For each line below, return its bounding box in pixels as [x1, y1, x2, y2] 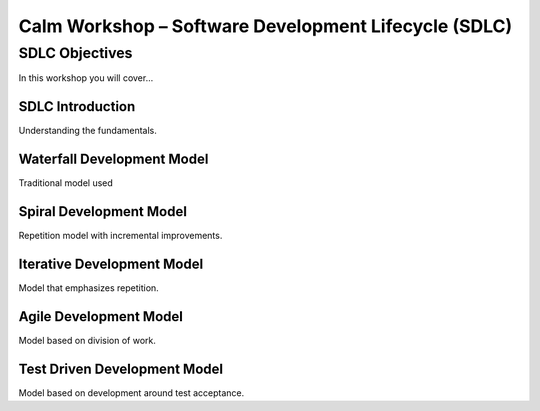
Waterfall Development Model [18, 151, 209, 168]
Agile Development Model [18, 308, 184, 325]
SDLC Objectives [18, 44, 133, 62]
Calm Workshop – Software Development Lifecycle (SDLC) [18, 15, 513, 37]
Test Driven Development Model [18, 360, 224, 377]
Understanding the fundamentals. [18, 125, 157, 137]
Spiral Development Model [18, 203, 187, 220]
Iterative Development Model [18, 255, 204, 272]
